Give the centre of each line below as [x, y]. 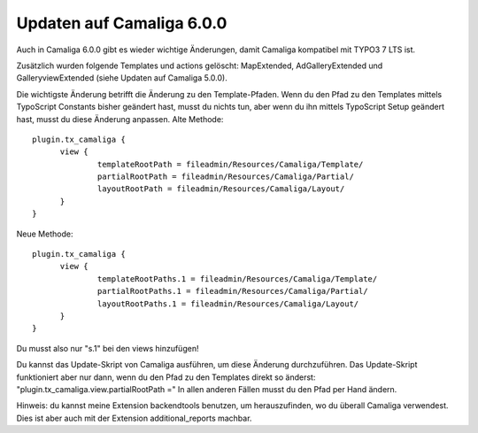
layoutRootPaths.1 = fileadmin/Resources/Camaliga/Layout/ [228, 304]
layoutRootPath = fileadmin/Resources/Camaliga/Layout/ [221, 189]
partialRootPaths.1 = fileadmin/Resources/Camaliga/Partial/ [233, 291]
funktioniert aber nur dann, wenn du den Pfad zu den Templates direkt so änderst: [166, 377]
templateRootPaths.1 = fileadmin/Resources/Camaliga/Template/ [238, 278]
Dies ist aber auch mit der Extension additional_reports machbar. [134, 418]
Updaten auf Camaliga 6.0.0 [122, 23]
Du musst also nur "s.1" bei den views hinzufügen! [108, 348]
